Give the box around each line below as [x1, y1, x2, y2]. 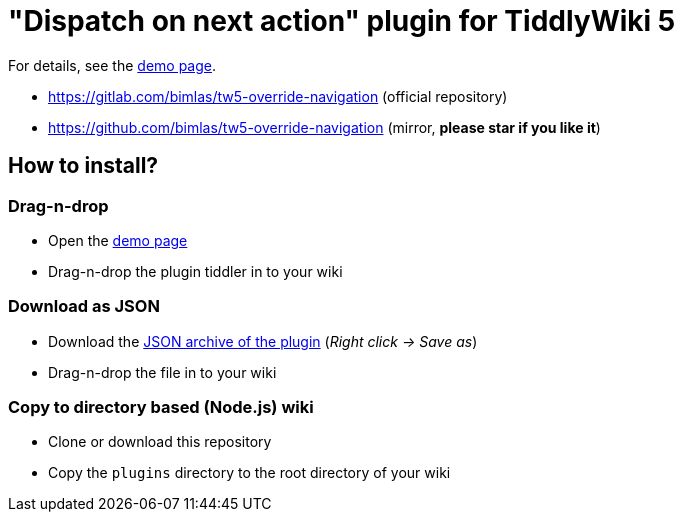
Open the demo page [48, 231, 188, 249]
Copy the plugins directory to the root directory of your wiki [48, 464, 451, 482]
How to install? [8, 153, 159, 179]
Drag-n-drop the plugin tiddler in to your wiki [48, 262, 343, 280]
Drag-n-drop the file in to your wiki [48, 363, 277, 381]
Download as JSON [8, 296, 160, 317]
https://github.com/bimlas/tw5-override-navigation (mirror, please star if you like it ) [48, 118, 601, 136]
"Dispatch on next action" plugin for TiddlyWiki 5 [8, 4, 676, 38]
